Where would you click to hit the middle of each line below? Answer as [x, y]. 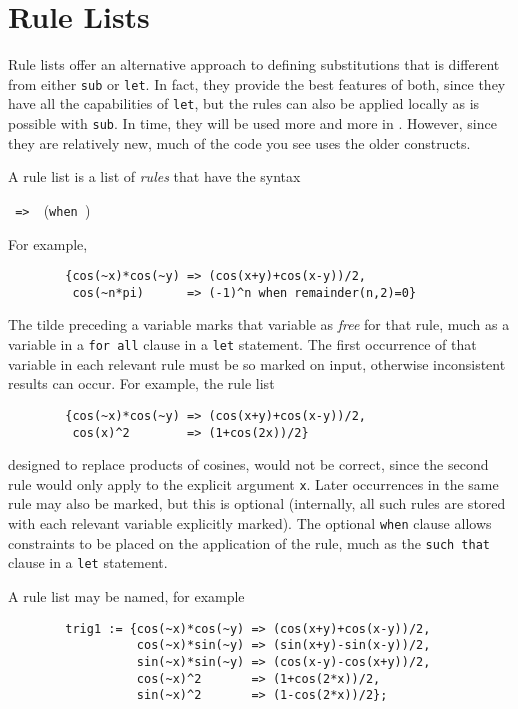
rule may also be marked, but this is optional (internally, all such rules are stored [257, 503]
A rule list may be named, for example [126, 596]
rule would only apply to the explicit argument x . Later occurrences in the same [253, 483]
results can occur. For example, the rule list [141, 383]
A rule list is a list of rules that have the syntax [154, 176]
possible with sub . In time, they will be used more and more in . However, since [252, 123]
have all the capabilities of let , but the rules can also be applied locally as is [244, 103]
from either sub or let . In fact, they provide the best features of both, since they [257, 83]
